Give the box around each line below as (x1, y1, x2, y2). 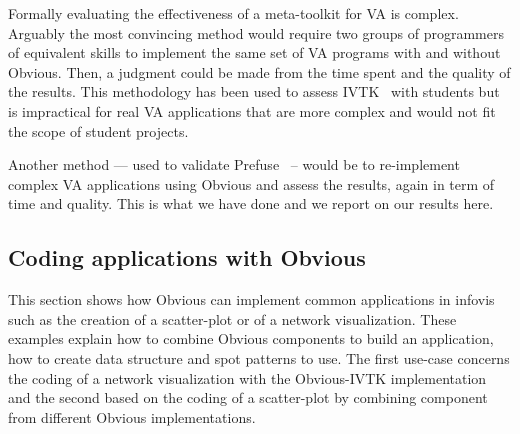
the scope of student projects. (8, 120, 189, 141)
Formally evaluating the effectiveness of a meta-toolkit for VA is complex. (8, 3, 459, 23)
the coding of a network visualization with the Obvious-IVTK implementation (8, 367, 487, 388)
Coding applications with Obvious (8, 242, 366, 273)
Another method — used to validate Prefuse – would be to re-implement (8, 154, 460, 175)
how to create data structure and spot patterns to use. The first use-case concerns (8, 347, 510, 368)
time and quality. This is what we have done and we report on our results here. (8, 193, 494, 214)
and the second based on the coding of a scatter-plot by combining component (8, 387, 488, 408)
